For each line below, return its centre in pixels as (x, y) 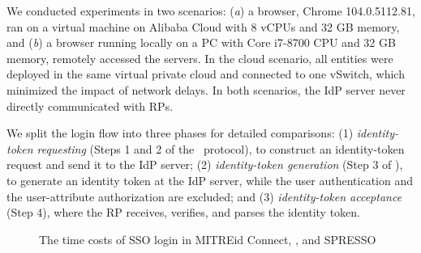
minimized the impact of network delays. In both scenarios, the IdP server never (206, 89)
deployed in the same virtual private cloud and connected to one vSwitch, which (206, 74)
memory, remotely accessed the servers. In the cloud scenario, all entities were (200, 58)
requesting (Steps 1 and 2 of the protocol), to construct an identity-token (221, 148)
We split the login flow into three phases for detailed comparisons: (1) (180, 133)
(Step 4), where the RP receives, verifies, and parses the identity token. (183, 212)
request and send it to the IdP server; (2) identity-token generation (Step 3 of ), (205, 164)
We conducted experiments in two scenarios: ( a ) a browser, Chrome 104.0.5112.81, (211, 11)
